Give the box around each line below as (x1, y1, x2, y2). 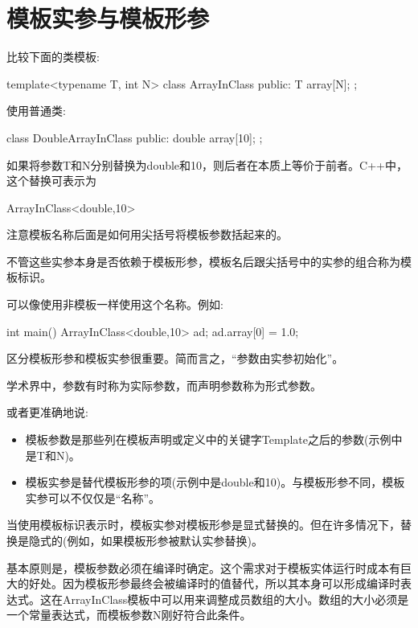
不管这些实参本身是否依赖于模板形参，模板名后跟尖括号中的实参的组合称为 (6, 252, 400, 269)
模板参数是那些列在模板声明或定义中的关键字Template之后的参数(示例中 (25, 431, 403, 448)
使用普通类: (6, 102, 66, 119)
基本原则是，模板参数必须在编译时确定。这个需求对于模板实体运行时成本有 (6, 559, 400, 576)
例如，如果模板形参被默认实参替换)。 (67, 532, 263, 548)
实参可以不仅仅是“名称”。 (25, 489, 161, 506)
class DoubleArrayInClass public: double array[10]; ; (6, 129, 263, 146)
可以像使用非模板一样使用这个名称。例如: (6, 296, 223, 313)
